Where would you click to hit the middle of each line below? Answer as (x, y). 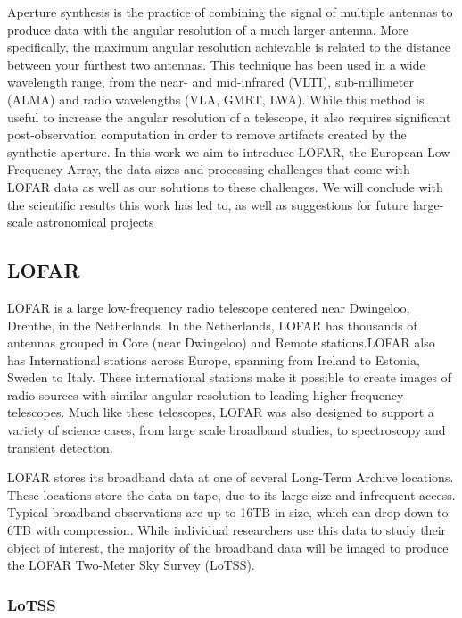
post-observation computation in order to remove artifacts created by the (207, 134)
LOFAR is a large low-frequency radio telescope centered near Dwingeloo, (209, 307)
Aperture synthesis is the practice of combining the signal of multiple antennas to (230, 12)
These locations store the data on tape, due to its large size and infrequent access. (231, 494)
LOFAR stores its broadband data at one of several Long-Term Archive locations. (231, 477)
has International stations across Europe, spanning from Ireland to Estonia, (214, 359)
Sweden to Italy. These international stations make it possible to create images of (229, 377)
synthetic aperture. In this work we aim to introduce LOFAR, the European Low (229, 151)
